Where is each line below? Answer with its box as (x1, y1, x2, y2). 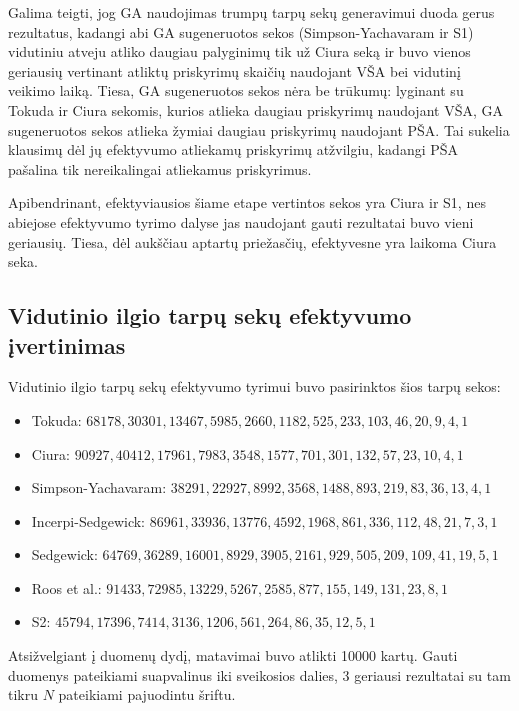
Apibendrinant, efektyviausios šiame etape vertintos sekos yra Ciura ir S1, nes (8, 192, 486, 213)
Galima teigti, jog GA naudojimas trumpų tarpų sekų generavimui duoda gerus (8, 2, 495, 22)
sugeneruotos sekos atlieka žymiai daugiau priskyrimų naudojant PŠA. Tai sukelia (8, 119, 510, 140)
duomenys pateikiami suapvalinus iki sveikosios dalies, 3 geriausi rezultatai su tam (8, 664, 511, 685)
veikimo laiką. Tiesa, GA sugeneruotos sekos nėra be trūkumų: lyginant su (8, 80, 464, 101)
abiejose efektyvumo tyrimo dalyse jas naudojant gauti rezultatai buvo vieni (8, 211, 474, 232)
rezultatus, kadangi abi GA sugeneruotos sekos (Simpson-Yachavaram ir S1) (8, 21, 474, 42)
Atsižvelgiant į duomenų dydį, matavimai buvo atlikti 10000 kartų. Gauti (8, 645, 458, 666)
